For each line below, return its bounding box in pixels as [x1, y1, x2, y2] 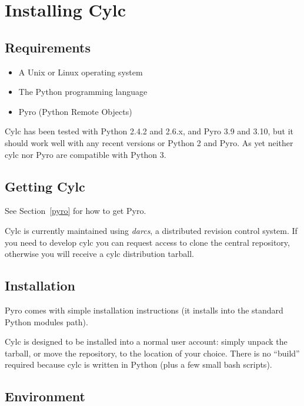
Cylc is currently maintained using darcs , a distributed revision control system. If [5, 224, 298, 236]
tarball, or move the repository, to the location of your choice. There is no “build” [5, 346, 300, 359]
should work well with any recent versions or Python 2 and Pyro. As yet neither [5, 136, 293, 148]
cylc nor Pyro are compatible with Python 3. [5, 148, 166, 160]
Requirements [5, 38, 91, 56]
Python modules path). [5, 315, 88, 328]
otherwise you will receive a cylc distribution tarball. [5, 247, 194, 260]
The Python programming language [18, 85, 148, 98]
